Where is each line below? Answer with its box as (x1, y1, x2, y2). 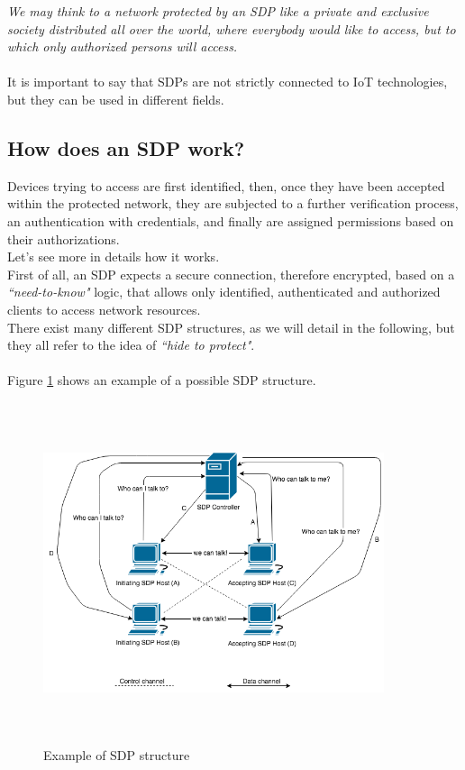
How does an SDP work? (7, 133, 245, 161)
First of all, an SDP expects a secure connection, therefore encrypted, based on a (7, 264, 455, 283)
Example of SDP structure (43, 746, 190, 765)
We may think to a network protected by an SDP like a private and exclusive (7, 2, 429, 20)
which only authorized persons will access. (7, 37, 238, 56)
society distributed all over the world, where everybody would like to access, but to (7, 19, 456, 38)
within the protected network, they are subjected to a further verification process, (7, 194, 459, 213)
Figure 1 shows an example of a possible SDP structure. (7, 371, 316, 390)
